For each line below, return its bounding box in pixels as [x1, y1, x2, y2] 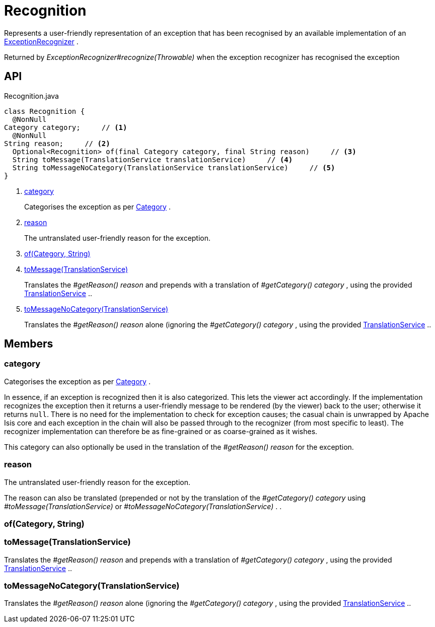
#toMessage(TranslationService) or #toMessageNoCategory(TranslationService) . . [4, 502, 282, 511]
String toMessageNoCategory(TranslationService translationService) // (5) [12, 163, 335, 172]
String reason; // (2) [4, 139, 110, 148]
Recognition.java [4, 91, 59, 100]
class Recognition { [4, 107, 85, 115]
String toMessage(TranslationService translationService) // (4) [12, 155, 293, 164]
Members [4, 337, 53, 351]
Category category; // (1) [4, 123, 127, 131]
